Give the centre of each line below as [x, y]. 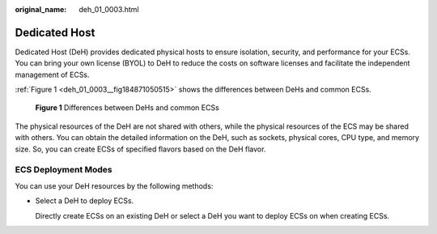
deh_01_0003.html [109, 9]
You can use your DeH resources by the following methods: [114, 185]
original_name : [41, 9]
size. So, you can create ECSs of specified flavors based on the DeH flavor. [140, 149]
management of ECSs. [52, 74]
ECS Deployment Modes [64, 170]
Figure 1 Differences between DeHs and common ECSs [127, 108]
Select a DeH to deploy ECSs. [85, 201]
